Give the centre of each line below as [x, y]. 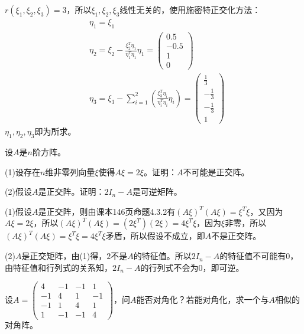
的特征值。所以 [162, 256]
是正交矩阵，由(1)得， [64, 256]
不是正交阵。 [236, 236]
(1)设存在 [22, 171]
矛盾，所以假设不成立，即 [155, 236]
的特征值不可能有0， [259, 256]
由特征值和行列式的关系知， [59, 267]
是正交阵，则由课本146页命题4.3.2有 [107, 211]
